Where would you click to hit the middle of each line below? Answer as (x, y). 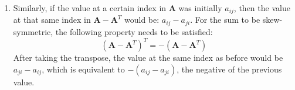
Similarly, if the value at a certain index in (90, 8)
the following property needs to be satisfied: (134, 31)
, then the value (262, 8)
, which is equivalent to (83, 69)
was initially (200, 8)
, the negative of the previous (229, 69)
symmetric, (33, 31)
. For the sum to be (225, 20)
